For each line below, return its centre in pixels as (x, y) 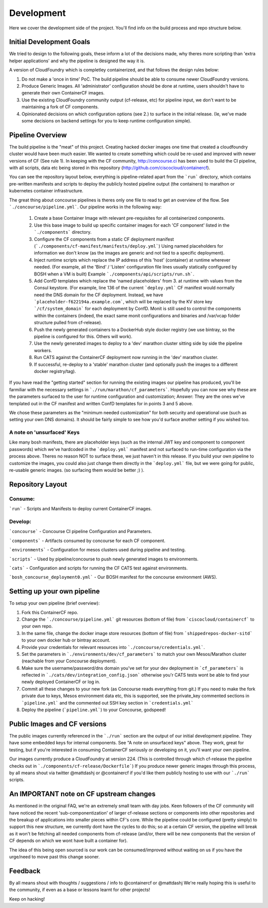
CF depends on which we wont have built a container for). (68, 841)
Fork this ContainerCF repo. (50, 612)
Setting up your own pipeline (55, 591)
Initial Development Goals (50, 42)
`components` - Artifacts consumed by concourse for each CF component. (87, 541)
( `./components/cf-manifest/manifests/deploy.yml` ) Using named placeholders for (129, 246)
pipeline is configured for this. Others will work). (83, 337)
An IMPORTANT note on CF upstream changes (82, 794)
